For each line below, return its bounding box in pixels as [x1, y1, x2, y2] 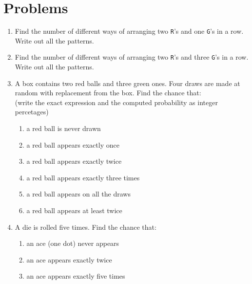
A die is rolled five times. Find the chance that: [15, 221, 156, 232]
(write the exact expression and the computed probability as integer [15, 97, 218, 107]
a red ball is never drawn [26, 123, 101, 133]
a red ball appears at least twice [26, 205, 122, 215]
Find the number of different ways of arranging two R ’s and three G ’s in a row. [15, 52, 249, 62]
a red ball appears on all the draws [26, 189, 131, 199]
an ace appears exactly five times [26, 271, 125, 281]
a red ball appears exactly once [26, 139, 119, 150]
